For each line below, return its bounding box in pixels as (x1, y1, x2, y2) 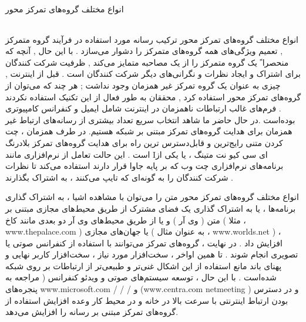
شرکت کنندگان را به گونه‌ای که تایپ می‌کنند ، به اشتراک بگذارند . (5, 171, 233, 183)
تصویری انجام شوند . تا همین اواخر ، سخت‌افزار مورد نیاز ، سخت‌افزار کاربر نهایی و (5, 248, 298, 260)
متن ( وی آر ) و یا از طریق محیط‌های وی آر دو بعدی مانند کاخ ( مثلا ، (5, 213, 246, 226)
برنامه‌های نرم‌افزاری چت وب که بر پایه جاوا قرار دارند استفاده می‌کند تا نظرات (5, 160, 284, 172)
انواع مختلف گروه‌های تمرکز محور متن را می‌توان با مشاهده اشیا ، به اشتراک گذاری (5, 191, 299, 203)
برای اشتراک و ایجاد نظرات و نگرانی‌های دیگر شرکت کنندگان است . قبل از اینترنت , (5, 67, 301, 80)
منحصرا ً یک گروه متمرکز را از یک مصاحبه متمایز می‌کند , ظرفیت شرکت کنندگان (5, 56, 289, 68)
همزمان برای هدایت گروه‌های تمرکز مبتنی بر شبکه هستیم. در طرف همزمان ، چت (5, 125, 292, 137)
